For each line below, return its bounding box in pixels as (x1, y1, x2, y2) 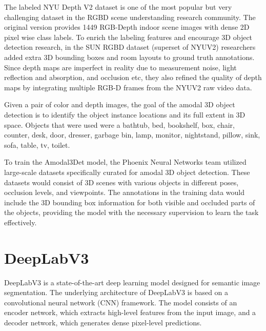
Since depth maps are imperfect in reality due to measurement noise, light (4, 62, 237, 72)
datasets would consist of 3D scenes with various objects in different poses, (4, 177, 239, 187)
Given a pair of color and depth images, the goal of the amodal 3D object (4, 99, 235, 110)
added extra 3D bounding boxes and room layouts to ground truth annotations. (4, 51, 255, 62)
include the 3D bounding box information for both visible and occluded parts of (4, 197, 255, 207)
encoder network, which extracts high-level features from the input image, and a (4, 307, 256, 318)
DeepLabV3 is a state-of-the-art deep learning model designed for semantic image (4, 277, 260, 287)
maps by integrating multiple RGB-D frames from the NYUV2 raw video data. (4, 82, 252, 92)
